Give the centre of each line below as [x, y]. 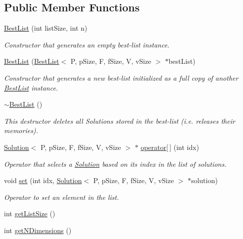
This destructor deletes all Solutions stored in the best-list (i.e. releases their [120, 120]
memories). [21, 130]
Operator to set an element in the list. [62, 197]
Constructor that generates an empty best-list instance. [87, 44]
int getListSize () [30, 214]
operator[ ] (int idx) [170, 147]
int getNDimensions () [38, 230]
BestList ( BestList [32, 61]
